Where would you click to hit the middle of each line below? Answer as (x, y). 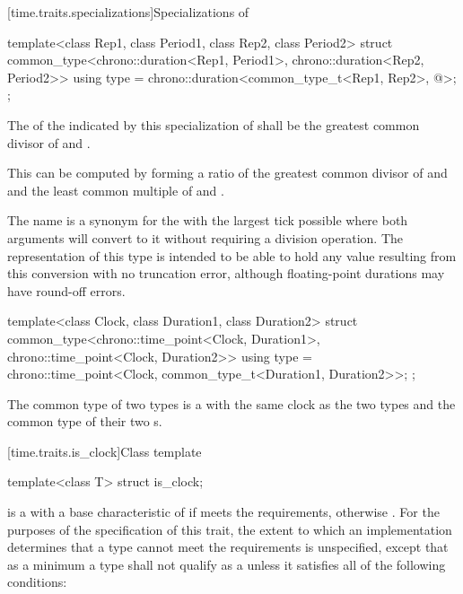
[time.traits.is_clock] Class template (105, 451)
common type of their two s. (85, 421)
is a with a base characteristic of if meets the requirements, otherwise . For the (223, 512)
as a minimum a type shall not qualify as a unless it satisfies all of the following (227, 564)
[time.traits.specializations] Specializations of (128, 12)
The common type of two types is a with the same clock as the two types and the (231, 403)
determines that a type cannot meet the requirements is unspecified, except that (228, 547)
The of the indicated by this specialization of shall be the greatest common (214, 124)
